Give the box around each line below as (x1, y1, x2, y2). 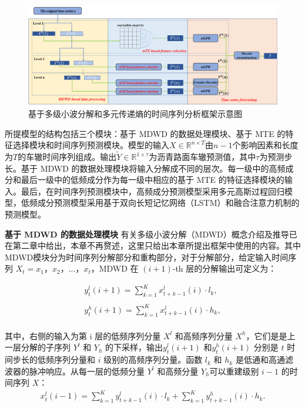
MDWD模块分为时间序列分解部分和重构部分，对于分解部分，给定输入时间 (5, 250, 289, 263)
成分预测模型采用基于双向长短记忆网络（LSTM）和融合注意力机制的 (37, 196, 300, 209)
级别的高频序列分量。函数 (103, 353, 203, 366)
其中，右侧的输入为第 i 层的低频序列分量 (5, 329, 161, 342)
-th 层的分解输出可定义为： (172, 262, 277, 275)
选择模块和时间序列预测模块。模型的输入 (12, 139, 169, 151)
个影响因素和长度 (232, 139, 299, 151)
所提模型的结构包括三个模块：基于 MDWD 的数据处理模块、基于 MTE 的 (5, 127, 286, 139)
